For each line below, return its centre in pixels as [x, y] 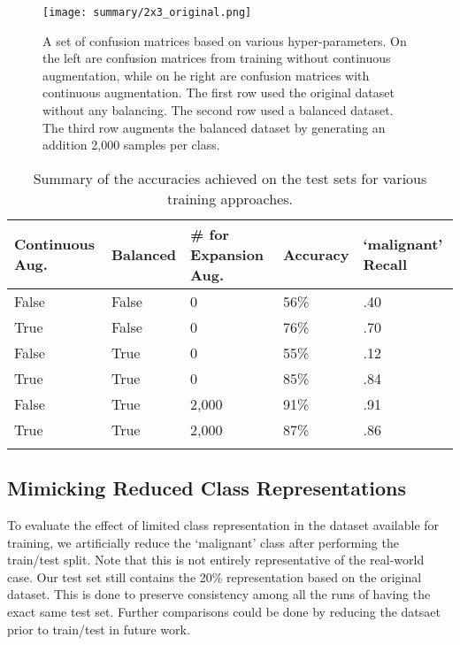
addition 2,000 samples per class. [131, 145]
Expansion [227, 254]
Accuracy [316, 254]
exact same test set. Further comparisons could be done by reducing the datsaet [224, 611]
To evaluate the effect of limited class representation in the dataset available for [223, 525]
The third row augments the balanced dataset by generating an [214, 127]
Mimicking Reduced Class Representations [207, 488]
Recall [385, 265]
